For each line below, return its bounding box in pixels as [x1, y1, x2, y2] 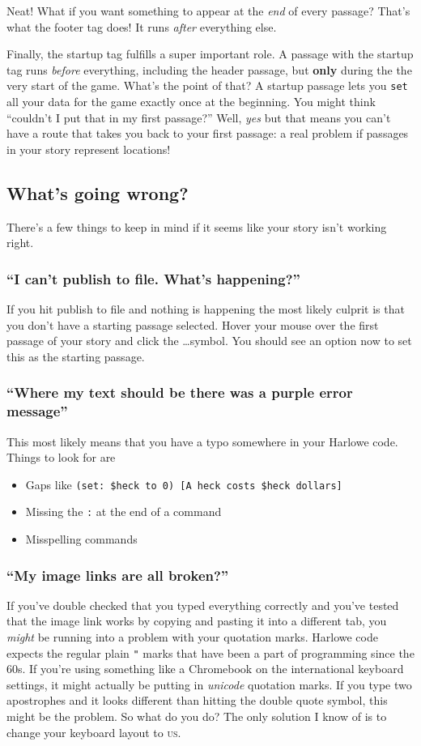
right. [6, 234, 34, 251]
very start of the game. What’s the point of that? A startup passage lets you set [6, 77, 408, 94]
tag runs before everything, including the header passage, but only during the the [6, 61, 412, 78]
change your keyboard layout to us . [6, 723, 181, 740]
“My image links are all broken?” [6, 565, 229, 585]
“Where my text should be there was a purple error [6, 382, 353, 403]
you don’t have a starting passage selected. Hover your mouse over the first [6, 316, 379, 333]
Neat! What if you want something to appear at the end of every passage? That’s [6, 2, 410, 19]
